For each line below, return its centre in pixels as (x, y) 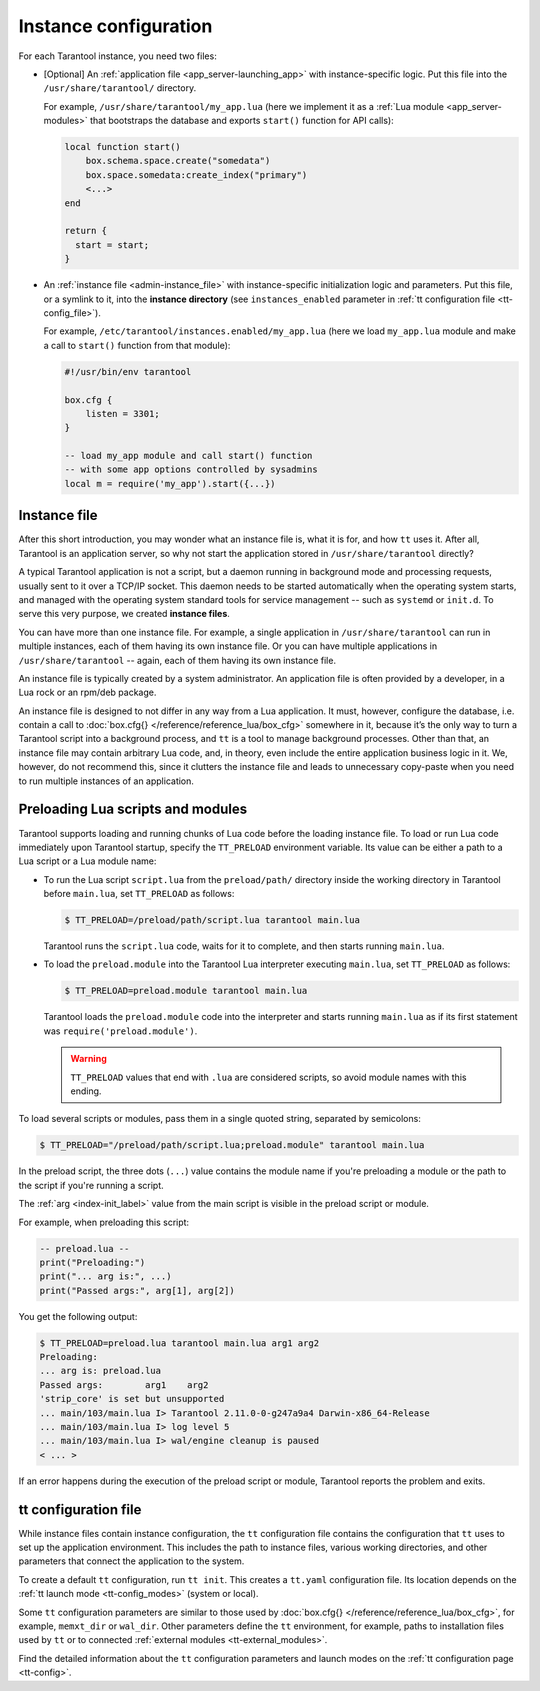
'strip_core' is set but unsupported (132, 1399)
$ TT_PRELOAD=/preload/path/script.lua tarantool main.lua (212, 920)
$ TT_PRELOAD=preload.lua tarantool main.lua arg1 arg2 (179, 1343)
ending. (86, 1091)
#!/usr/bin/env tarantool (128, 371)
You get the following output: (78, 1316)
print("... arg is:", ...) (105, 1276)
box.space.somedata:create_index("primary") (196, 174)
